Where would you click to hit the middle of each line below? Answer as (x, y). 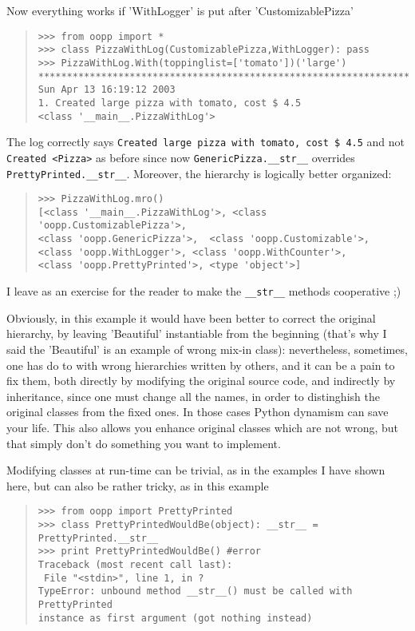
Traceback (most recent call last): (135, 564)
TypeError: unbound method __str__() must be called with (195, 591)
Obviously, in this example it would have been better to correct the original (191, 317)
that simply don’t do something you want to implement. (144, 443)
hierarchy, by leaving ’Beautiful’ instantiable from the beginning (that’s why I (197, 333)
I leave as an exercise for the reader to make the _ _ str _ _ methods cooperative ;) (204, 291)
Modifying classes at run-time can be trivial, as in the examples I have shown (196, 470)
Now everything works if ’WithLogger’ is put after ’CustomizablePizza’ (180, 10)
